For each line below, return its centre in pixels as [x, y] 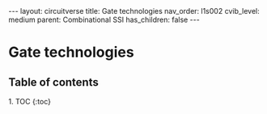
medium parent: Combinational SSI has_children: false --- [104, 19]
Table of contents [53, 82]
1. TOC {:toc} [30, 101]
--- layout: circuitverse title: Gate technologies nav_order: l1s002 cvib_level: [134, 11]
